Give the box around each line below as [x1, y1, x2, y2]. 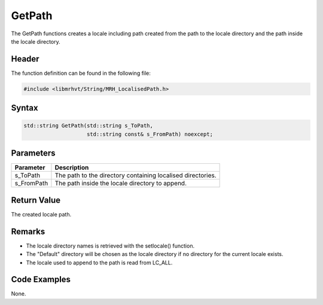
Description [54, 163, 89, 172]
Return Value [11, 195, 61, 205]
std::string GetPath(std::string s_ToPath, [23, 123, 154, 129]
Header [11, 54, 39, 64]
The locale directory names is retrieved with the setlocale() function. [26, 242, 194, 249]
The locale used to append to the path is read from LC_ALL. [26, 259, 173, 266]
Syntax [11, 103, 38, 113]
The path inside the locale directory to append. [54, 179, 187, 188]
